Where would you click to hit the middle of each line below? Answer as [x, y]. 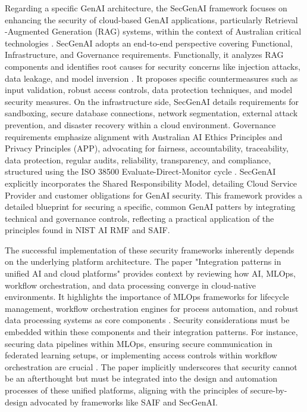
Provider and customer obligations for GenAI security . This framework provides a [153, 195]
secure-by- [269, 390]
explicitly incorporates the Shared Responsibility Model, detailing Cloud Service [151, 183]
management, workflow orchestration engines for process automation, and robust [152, 308]
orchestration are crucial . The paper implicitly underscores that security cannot [151, 366]
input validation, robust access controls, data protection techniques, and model [149, 90]
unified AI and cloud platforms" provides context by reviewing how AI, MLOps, [150, 273]
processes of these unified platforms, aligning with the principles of [126, 390]
